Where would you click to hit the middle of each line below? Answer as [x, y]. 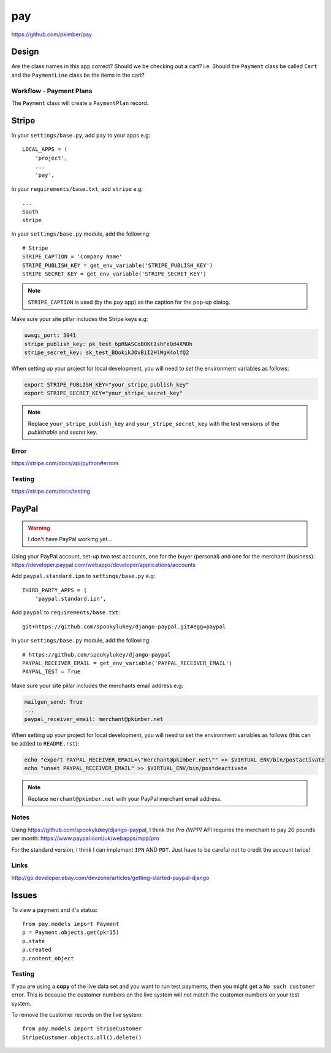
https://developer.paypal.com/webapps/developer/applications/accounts [104, 565]
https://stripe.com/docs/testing [51, 492]
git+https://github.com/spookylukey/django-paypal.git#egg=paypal [124, 627]
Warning [39, 528]
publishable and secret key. [63, 432]
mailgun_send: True [53, 702]
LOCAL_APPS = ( [45, 149]
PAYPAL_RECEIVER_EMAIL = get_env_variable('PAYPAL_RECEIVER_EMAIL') [127, 663]
